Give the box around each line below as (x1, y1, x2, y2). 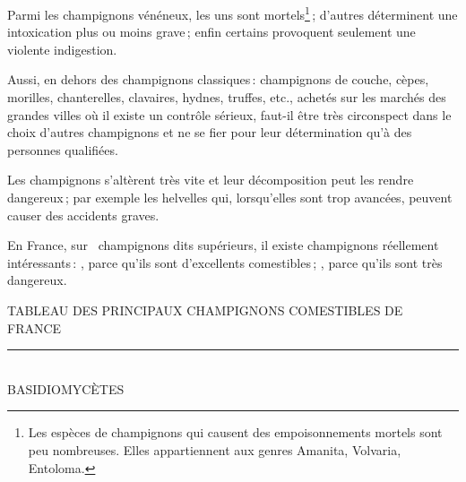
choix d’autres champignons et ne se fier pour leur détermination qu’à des (7, 123, 412, 142)
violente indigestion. (7, 39, 117, 58)
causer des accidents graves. (7, 205, 160, 224)
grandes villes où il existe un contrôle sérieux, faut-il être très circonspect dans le (7, 105, 452, 124)
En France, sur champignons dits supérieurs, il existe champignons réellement (7, 236, 439, 254)
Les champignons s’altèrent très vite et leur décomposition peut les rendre (7, 170, 414, 189)
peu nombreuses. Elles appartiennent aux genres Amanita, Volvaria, (28, 440, 401, 459)
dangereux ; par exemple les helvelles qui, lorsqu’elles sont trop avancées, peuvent (7, 188, 453, 206)
